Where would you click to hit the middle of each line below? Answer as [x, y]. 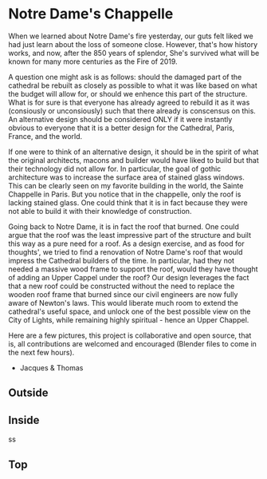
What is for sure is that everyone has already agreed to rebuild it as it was [129, 102]
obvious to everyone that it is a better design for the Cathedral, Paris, [122, 128]
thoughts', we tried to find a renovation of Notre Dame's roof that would [126, 251]
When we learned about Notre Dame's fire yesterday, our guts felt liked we [131, 36]
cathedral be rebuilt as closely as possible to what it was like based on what [133, 85]
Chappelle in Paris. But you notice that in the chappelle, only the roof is [125, 194]
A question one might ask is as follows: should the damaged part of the [125, 77]
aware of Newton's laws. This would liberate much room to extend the [124, 303]
